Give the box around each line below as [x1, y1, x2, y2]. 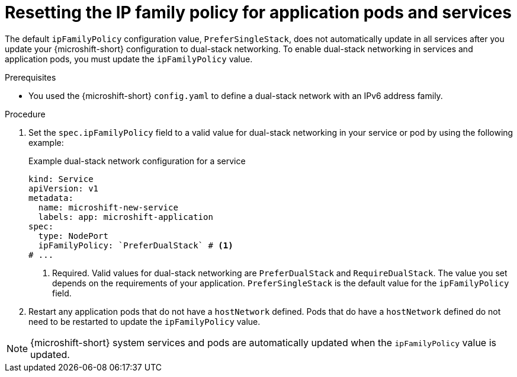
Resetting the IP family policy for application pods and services [5, 2, 512, 23]
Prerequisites [5, 72, 56, 82]
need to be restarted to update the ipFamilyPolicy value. [28, 316, 261, 327]
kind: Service [28, 174, 94, 184]
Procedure [5, 108, 46, 119]
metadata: [28, 193, 73, 203]
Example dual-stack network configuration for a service [28, 155, 246, 166]
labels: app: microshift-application [38, 212, 213, 222]
